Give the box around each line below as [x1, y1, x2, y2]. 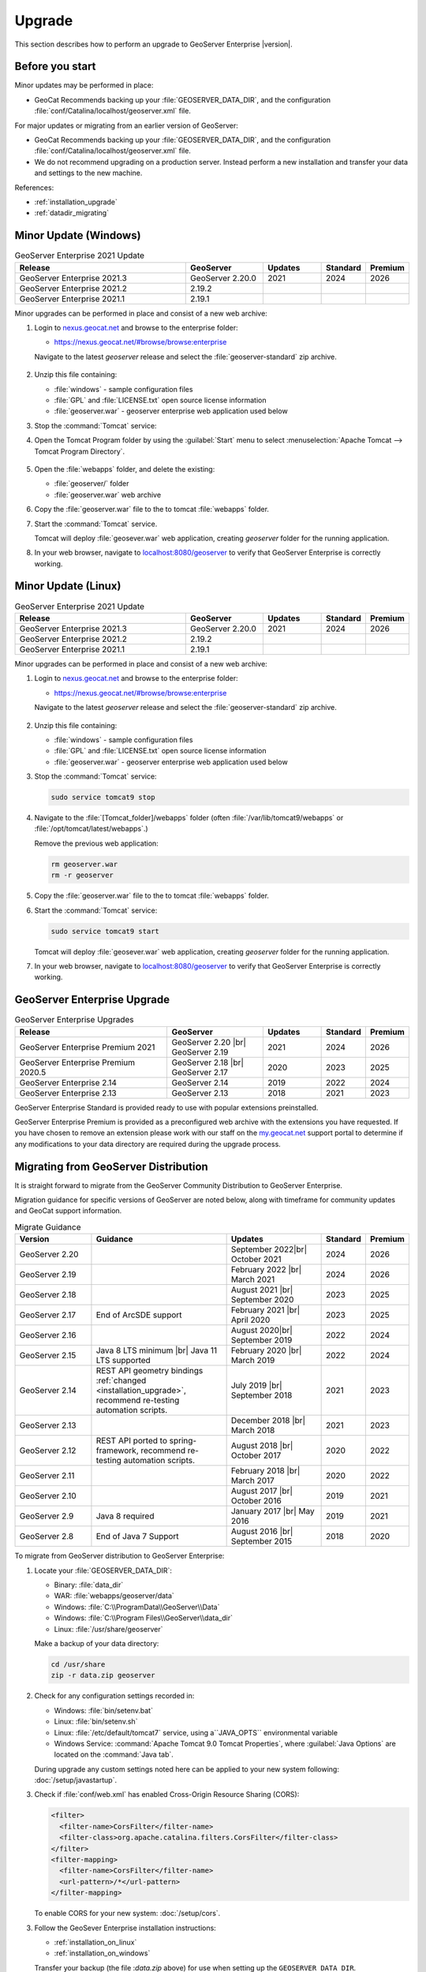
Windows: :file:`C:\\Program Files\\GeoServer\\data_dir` [54, 1613, 233, 1623]
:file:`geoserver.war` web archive [54, 490, 162, 499]
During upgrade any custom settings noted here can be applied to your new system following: [34, 1764, 339, 1774]
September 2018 [230, 1390, 293, 1401]
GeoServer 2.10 [19, 1491, 77, 1502]
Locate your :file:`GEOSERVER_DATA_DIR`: [34, 1566, 173, 1575]
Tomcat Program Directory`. [34, 446, 125, 456]
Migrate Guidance [14, 1222, 82, 1233]
